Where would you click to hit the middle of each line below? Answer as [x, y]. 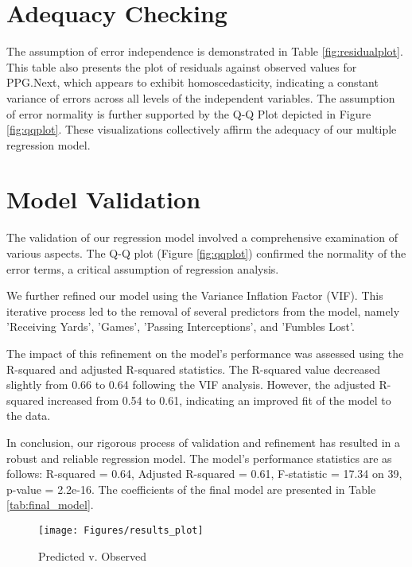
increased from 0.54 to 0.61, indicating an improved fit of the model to [219, 400]
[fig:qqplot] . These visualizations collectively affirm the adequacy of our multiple [202, 129]
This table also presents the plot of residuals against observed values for [182, 66]
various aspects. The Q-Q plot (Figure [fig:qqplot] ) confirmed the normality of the [206, 253]
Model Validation [104, 199]
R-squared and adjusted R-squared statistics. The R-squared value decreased [193, 369]
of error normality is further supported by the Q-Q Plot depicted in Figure [189, 113]
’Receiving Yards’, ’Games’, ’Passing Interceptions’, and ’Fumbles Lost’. [181, 326]
